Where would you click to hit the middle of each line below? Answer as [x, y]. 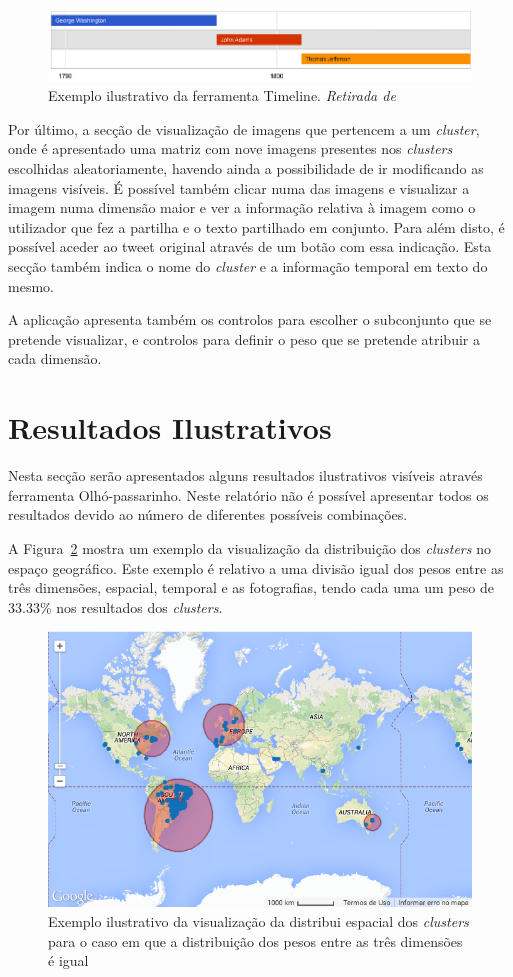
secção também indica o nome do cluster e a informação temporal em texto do [248, 266]
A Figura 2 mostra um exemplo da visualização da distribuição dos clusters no [249, 547]
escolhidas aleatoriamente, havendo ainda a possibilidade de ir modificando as [246, 168]
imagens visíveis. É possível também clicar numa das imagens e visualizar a [239, 187]
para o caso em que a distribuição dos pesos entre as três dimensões [255, 940]
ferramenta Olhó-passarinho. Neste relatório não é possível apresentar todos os [248, 494]
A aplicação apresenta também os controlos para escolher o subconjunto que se [250, 319]
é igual [68, 960]
